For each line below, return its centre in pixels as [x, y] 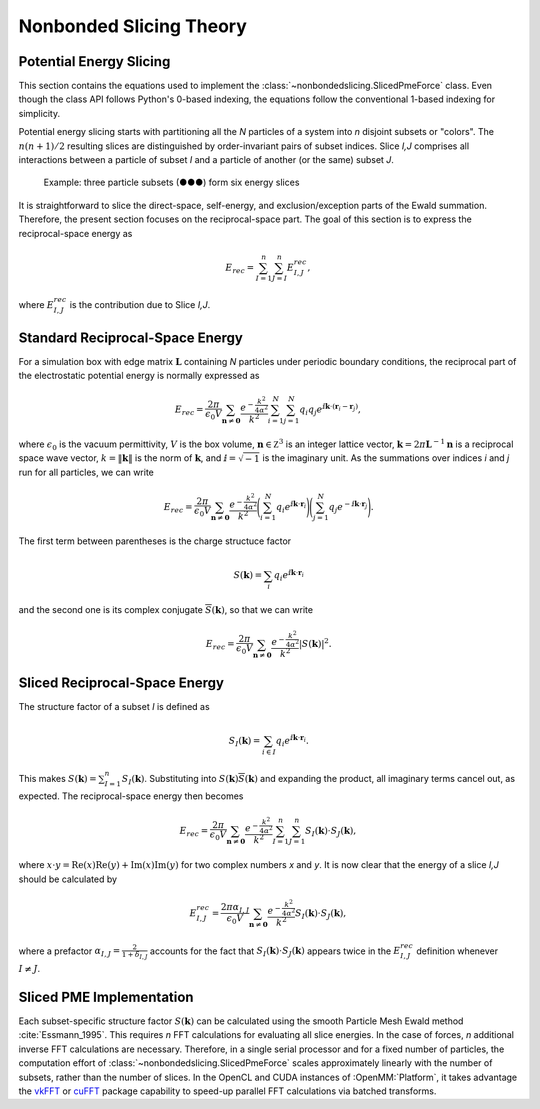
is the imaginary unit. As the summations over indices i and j [386, 458]
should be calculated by [68, 879]
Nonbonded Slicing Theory [132, 26]
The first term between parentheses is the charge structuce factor [155, 541]
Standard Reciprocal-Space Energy [131, 337]
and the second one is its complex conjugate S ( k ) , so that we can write [166, 610]
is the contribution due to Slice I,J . [140, 305]
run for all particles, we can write [86, 472]
